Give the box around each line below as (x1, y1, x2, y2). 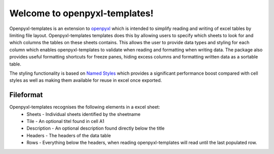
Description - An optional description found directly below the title (26, 125, 165, 132)
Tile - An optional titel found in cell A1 (26, 118, 105, 124)
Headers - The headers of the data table (26, 132, 111, 138)
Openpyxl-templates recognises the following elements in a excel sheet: (9, 104, 160, 110)
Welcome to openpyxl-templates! (9, 8, 154, 19)
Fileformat (9, 90, 43, 99)
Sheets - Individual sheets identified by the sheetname (26, 111, 141, 117)
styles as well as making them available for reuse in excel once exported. (9, 77, 162, 83)
